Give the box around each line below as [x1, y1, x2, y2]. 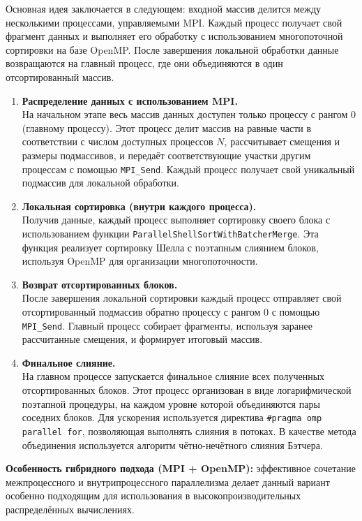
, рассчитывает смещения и [224, 134, 340, 149]
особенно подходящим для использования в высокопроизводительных [6, 488, 301, 503]
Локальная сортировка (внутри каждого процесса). [22, 198, 257, 213]
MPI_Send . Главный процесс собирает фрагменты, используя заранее [22, 318, 312, 332]
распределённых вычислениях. [6, 501, 135, 516]
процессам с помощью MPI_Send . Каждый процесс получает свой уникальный [22, 161, 355, 176]
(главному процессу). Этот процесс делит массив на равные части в [22, 120, 312, 135]
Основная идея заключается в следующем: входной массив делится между [6, 1, 322, 15]
